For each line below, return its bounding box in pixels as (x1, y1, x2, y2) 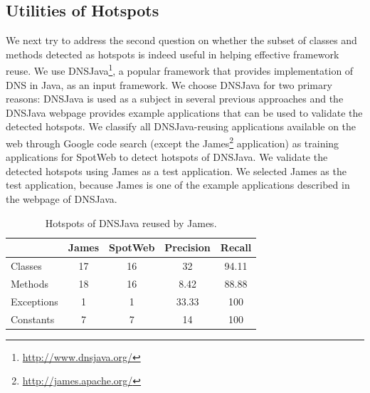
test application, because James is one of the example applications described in (6, 177, 350, 192)
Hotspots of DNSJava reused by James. (45, 215, 217, 230)
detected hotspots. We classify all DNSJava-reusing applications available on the (6, 119, 356, 134)
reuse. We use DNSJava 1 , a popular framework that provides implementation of (6, 61, 354, 78)
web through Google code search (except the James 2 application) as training (6, 134, 339, 150)
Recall (220, 240, 252, 255)
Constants (11, 311, 55, 326)
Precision (164, 240, 211, 255)
